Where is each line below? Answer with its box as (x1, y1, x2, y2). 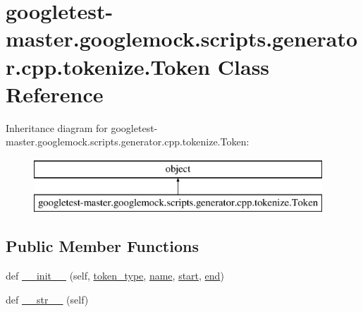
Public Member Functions (6, 235, 199, 257)
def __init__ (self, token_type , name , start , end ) (6, 268, 224, 283)
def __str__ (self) (6, 292, 89, 306)
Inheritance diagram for (6, 120, 108, 135)
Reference (6, 79, 104, 108)
